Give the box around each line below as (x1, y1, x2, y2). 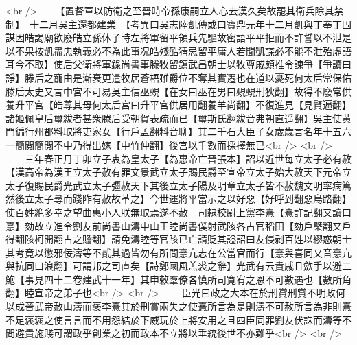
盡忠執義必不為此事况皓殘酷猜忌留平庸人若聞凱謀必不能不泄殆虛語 (53, 43, 352, 58)
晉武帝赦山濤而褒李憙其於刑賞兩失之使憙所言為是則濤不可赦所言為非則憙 (24, 299, 352, 313)
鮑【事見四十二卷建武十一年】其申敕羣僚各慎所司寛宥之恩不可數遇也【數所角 (5, 272, 352, 286)
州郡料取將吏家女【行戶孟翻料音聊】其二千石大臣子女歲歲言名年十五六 (34, 124, 352, 139)
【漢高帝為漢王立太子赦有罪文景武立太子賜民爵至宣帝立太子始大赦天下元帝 (5, 165, 342, 179)
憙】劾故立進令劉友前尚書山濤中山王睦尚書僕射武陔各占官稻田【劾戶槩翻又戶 (5, 218, 352, 233)
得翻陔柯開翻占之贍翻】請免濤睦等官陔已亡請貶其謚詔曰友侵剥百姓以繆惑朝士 (5, 232, 352, 246)
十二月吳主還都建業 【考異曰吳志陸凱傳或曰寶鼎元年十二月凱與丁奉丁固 (29, 16, 352, 31)
